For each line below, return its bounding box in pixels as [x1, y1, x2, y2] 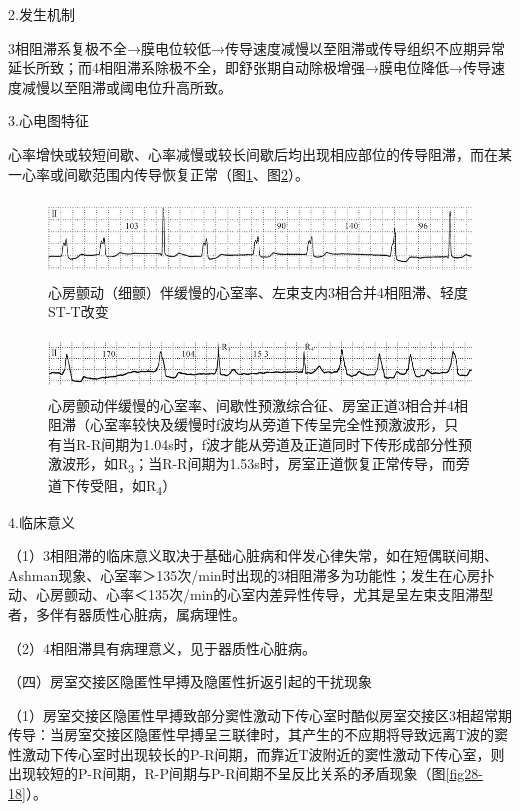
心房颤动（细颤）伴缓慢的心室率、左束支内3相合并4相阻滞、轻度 [48, 281, 468, 302]
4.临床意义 [8, 511, 75, 532]
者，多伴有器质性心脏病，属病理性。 [8, 603, 246, 624]
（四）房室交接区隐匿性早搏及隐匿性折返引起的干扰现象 [8, 671, 372, 692]
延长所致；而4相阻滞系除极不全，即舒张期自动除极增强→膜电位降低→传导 [8, 57, 491, 78]
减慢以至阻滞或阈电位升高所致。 [21, 76, 232, 97]
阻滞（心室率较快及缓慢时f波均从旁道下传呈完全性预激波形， [48, 414, 445, 435]
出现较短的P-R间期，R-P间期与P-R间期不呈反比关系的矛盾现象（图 [8, 763, 446, 784]
